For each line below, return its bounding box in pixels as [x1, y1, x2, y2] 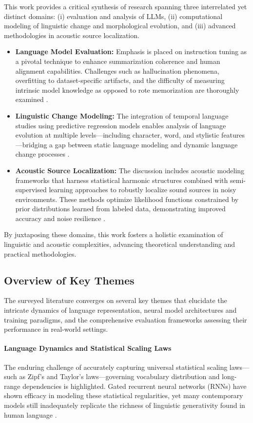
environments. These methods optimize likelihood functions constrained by [15, 194, 239, 204]
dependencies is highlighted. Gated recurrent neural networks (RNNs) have [22, 381, 247, 391]
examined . [15, 94, 48, 104]
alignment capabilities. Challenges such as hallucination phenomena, [15, 65, 219, 76]
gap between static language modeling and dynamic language [55, 139, 238, 149]
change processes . [15, 149, 70, 159]
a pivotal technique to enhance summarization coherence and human [15, 56, 220, 66]
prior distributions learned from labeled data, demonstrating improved [15, 203, 226, 214]
